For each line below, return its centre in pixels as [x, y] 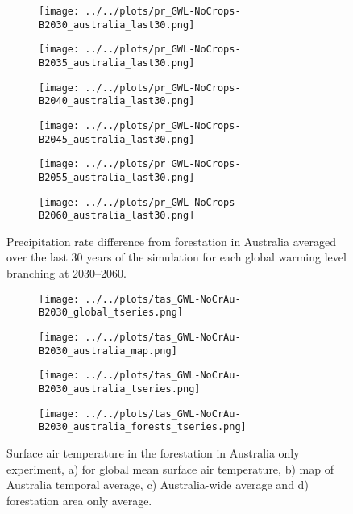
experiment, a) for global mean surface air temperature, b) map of [170, 468]
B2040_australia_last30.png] [117, 101]
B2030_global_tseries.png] [111, 313]
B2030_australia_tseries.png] [120, 389]
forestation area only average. [79, 500]
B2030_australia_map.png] [108, 351]
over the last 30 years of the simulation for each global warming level [176, 257]
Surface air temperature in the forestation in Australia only [153, 452]
